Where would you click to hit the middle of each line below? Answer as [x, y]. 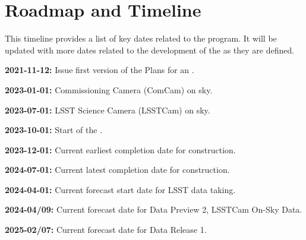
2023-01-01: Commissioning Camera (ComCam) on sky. [109, 89]
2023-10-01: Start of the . [54, 130]
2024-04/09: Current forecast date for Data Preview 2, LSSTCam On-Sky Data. [154, 209]
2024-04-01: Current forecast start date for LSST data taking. [120, 189]
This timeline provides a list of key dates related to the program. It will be [141, 38]
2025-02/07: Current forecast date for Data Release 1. [106, 230]
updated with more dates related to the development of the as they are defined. [150, 50]
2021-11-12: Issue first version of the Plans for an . [100, 70]
